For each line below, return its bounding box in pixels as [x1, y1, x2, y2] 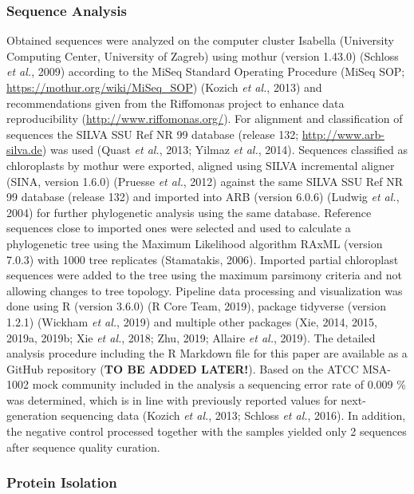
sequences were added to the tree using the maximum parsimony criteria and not [6, 267, 402, 283]
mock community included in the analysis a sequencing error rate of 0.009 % [32, 376, 406, 393]
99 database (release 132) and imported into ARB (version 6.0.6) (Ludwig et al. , [6, 188, 400, 205]
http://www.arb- [302, 125, 384, 142]
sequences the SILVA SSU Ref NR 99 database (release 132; [6, 125, 299, 142]
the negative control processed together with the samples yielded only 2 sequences [6, 423, 407, 440]
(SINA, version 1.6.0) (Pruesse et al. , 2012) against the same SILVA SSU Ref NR [6, 172, 404, 189]
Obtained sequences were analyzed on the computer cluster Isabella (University [6, 32, 394, 49]
